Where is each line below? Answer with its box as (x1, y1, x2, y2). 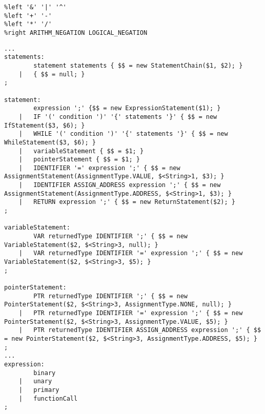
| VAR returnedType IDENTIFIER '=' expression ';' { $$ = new (18, 250, 243, 257)
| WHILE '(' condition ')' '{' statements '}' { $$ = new (18, 130, 228, 138)
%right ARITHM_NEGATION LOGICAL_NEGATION (4, 29, 148, 36)
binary (33, 369, 56, 377)
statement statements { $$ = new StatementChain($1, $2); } (33, 61, 243, 69)
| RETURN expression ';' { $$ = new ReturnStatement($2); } (18, 198, 236, 206)
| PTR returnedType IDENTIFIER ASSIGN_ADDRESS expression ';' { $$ (18, 326, 261, 334)
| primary (18, 386, 59, 394)
